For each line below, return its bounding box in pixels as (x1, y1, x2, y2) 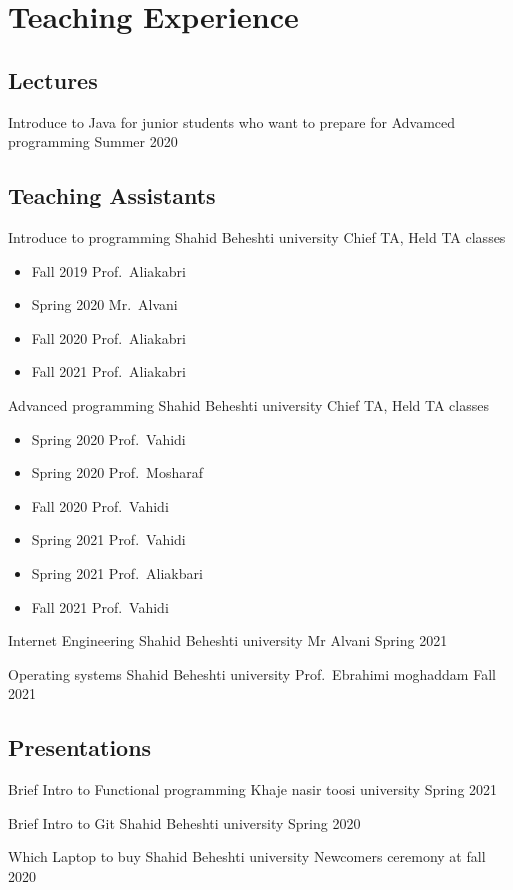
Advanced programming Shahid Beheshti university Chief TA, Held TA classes (8, 394, 489, 415)
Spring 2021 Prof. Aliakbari (31, 562, 203, 583)
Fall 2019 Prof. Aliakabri (31, 260, 186, 281)
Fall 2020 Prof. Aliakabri (31, 327, 186, 348)
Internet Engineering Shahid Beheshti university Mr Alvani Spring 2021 (8, 630, 448, 651)
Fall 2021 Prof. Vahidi (31, 596, 169, 617)
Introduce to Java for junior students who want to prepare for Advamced (8, 111, 456, 132)
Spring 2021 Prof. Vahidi (31, 529, 186, 550)
